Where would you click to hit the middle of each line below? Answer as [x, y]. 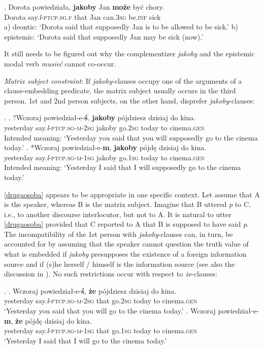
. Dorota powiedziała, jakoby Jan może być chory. [84, 7]
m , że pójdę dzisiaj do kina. [48, 320]
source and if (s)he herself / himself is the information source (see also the [120, 264]
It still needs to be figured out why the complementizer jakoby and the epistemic [129, 54]
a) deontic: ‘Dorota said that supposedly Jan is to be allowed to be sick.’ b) [121, 27]
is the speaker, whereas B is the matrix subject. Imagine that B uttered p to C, [127, 204]
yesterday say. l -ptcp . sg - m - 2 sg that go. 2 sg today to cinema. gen [101, 301]
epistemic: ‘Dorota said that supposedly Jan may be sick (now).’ [104, 36]
